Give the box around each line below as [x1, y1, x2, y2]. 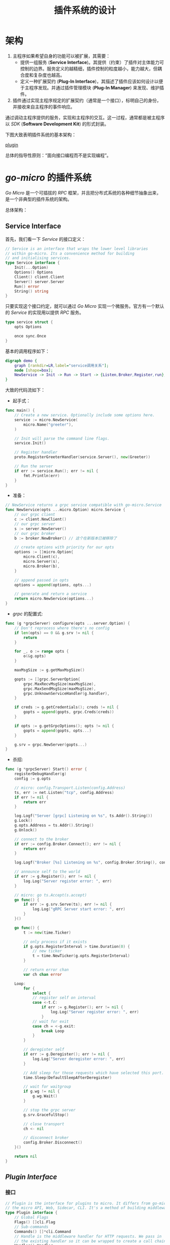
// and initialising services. [5, 256, 71, 261]
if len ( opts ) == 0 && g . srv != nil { [14, 630, 94, 635]
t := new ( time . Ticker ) [23, 930, 71, 935]
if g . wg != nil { [23, 1089, 60, 1094]
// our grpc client [14, 512, 56, 517]
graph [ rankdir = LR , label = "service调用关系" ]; [14, 363, 109, 368]
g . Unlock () [14, 827, 37, 833]
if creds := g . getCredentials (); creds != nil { [14, 705, 119, 710]
